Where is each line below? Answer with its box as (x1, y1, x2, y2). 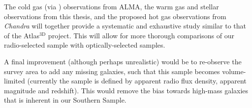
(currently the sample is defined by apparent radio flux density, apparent (27, 76, 247, 86)
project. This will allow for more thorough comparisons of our (48, 30, 234, 40)
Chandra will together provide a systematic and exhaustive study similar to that (4, 21, 247, 31)
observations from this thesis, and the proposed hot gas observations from (4, 11, 226, 21)
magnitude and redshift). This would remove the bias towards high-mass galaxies (4, 85, 249, 95)
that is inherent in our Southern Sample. (4, 95, 126, 105)
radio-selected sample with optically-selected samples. (4, 40, 165, 50)
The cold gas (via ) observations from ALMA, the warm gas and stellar (4, 1, 219, 11)
